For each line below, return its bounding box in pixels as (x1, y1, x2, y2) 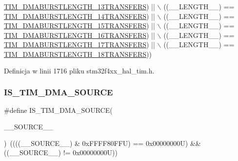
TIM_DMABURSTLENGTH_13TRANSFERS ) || (4, 1, 155, 11)
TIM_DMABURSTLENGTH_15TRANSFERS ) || (4, 20, 155, 31)
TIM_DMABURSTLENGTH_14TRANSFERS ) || (4, 11, 155, 21)
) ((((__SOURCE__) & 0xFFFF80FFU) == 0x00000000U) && (4, 138, 201, 148)
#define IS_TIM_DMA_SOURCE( (4, 105, 113, 115)
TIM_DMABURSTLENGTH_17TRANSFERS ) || (4, 39, 155, 50)
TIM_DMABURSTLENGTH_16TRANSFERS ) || (4, 30, 155, 40)
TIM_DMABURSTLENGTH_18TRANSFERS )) (4, 49, 152, 59)
